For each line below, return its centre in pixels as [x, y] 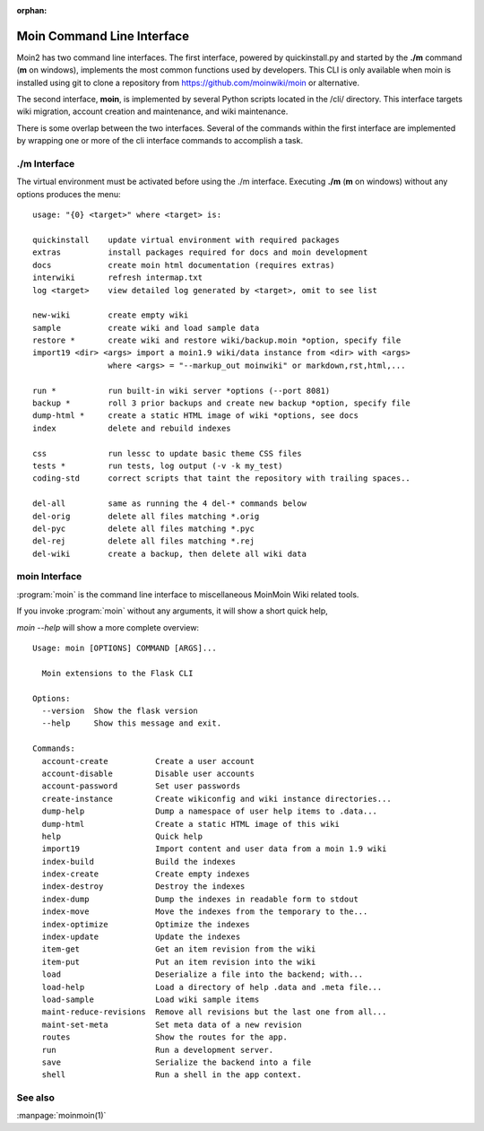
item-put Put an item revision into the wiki [179, 961]
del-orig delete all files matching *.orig [146, 516]
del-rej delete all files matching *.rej [144, 541]
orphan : [32, 10]
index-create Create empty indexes [146, 874]
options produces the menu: [69, 194]
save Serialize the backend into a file [177, 1062]
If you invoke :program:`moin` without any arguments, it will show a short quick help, [173, 611]
